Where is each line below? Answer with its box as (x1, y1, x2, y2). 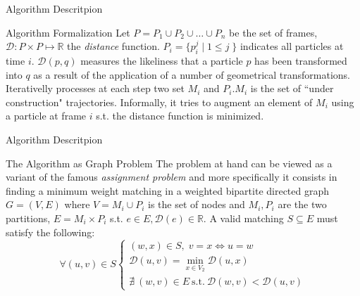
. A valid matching (203, 210, 284, 225)
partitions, (6, 210, 51, 225)
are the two (278, 197, 327, 212)
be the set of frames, (229, 25, 318, 39)
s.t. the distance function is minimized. (96, 108, 264, 123)
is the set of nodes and (148, 197, 245, 212)
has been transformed (254, 53, 347, 67)
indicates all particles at (240, 39, 344, 53)
